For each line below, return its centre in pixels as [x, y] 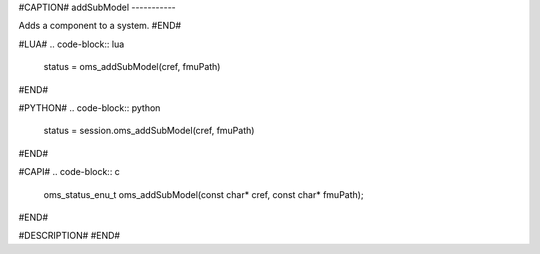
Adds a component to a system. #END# [100, 26]
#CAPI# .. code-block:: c [69, 172]
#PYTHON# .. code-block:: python [89, 107]
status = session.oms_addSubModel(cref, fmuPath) [149, 131]
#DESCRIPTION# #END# [69, 236]
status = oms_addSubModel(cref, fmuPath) [132, 67]
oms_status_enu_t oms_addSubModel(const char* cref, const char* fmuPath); [203, 194]
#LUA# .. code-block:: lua [71, 44]
